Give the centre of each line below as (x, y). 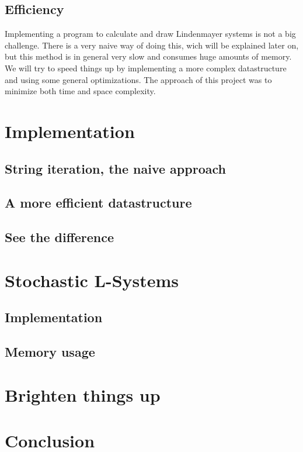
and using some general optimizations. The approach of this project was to (138, 79)
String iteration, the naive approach (115, 168)
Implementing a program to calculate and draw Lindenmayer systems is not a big (150, 34)
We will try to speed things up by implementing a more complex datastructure (146, 68)
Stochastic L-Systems (92, 280)
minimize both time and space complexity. (80, 91)
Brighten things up (83, 394)
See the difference (60, 237)
